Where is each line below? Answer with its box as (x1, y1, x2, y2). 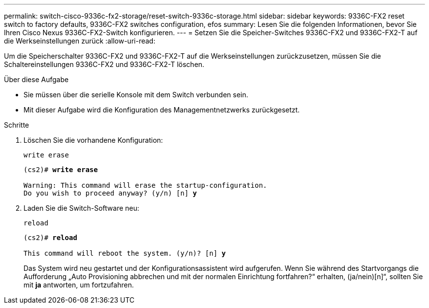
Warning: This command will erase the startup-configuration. (24, 181, 267, 189)
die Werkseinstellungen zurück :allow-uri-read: (4, 37, 156, 45)
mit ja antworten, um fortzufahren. (24, 281, 134, 289)
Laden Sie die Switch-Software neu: (24, 204, 140, 212)
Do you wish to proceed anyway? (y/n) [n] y (24, 189, 197, 197)
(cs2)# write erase (24, 166, 98, 174)
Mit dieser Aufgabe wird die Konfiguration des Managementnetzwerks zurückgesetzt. (24, 106, 300, 114)
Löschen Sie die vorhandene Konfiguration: (24, 136, 163, 144)
